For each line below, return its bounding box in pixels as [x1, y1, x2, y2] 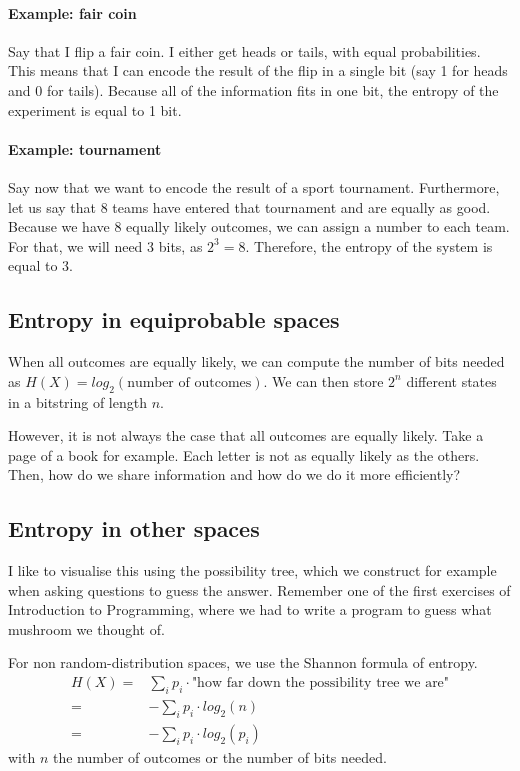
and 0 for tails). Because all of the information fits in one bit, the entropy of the [8, 79, 499, 100]
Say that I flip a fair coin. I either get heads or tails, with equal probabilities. [8, 40, 481, 61]
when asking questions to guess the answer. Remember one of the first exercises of [8, 579, 511, 600]
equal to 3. [8, 255, 73, 276]
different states [406, 370, 497, 391]
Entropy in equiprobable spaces [8, 304, 340, 335]
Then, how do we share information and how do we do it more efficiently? [8, 464, 461, 485]
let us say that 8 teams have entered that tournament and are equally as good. [8, 196, 491, 217]
